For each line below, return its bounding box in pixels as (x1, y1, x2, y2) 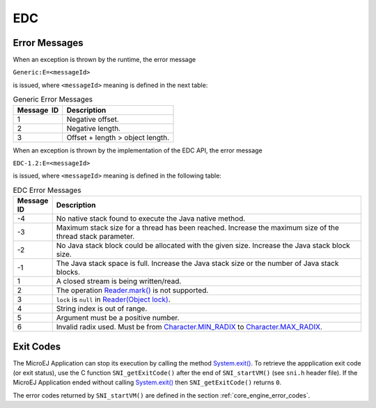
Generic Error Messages (13, 95, 93, 104)
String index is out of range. (56, 304, 148, 313)
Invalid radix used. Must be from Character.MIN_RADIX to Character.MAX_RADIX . (56, 322, 323, 332)
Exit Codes (13, 340, 61, 352)
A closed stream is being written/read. (56, 276, 182, 286)
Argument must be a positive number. (56, 313, 180, 323)
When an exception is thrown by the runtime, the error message (13, 56, 196, 64)
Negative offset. (66, 114, 119, 124)
